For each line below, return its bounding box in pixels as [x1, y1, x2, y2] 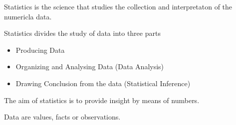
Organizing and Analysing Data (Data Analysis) [15, 61, 164, 72]
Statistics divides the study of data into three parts [4, 28, 161, 38]
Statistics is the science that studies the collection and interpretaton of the [4, 1, 233, 11]
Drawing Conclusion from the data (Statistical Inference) [15, 78, 191, 88]
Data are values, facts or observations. [4, 112, 121, 122]
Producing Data [15, 44, 65, 55]
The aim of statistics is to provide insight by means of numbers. [4, 95, 200, 105]
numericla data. [4, 11, 52, 21]
